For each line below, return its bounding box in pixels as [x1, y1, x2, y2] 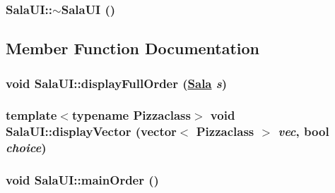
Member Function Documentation [6, 37, 260, 59]
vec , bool [278, 123, 329, 140]
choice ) [6, 139, 47, 156]
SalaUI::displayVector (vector [6, 123, 177, 140]
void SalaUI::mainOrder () [6, 171, 159, 189]
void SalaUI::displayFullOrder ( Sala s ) [6, 74, 228, 92]
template [6, 106, 57, 124]
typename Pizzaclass [71, 106, 191, 124]
